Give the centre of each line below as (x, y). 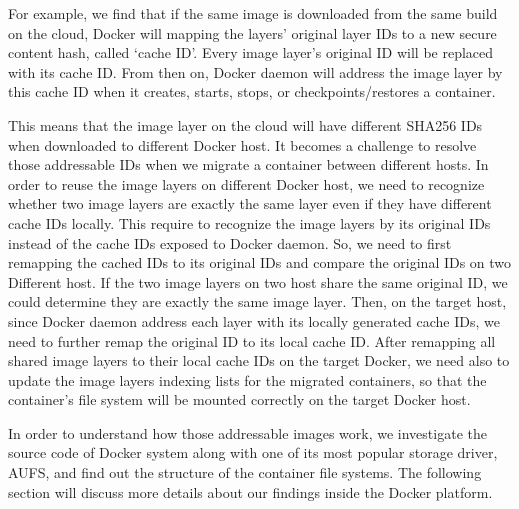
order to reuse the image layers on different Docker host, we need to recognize (246, 183)
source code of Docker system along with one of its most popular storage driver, (253, 452)
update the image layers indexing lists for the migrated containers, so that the (247, 379)
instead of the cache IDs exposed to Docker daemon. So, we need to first (230, 242)
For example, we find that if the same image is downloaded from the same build (253, 13)
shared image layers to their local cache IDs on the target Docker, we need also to (259, 360)
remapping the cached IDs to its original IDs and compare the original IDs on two (260, 262)
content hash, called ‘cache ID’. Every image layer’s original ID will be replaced (251, 52)
